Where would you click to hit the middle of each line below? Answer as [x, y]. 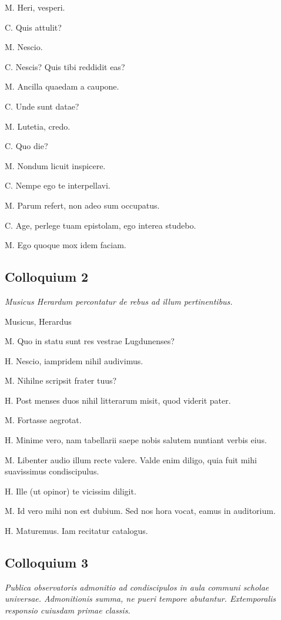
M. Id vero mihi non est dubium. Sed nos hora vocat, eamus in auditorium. [140, 511]
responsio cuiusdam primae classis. [68, 610]
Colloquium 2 [47, 277]
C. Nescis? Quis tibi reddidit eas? [65, 66]
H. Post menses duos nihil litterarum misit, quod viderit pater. [118, 400]
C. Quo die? [26, 146]
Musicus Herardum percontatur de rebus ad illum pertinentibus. [119, 301]
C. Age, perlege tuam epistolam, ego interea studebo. [101, 225]
